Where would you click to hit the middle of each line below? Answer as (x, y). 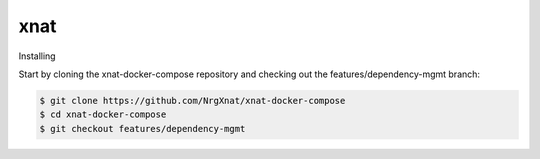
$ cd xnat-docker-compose (103, 114)
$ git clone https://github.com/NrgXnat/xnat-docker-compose (192, 100)
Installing (37, 56)
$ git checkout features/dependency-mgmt (142, 128)
